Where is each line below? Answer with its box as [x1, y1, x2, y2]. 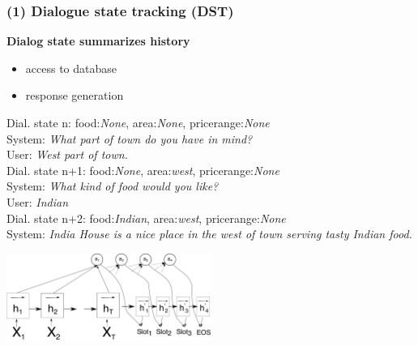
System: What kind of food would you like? [6, 177, 219, 194]
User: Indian [6, 193, 69, 210]
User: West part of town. [6, 146, 128, 163]
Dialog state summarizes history [6, 32, 190, 49]
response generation [25, 87, 124, 104]
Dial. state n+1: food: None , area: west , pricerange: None [6, 161, 279, 178]
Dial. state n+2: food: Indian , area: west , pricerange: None [6, 209, 286, 226]
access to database [25, 59, 117, 76]
